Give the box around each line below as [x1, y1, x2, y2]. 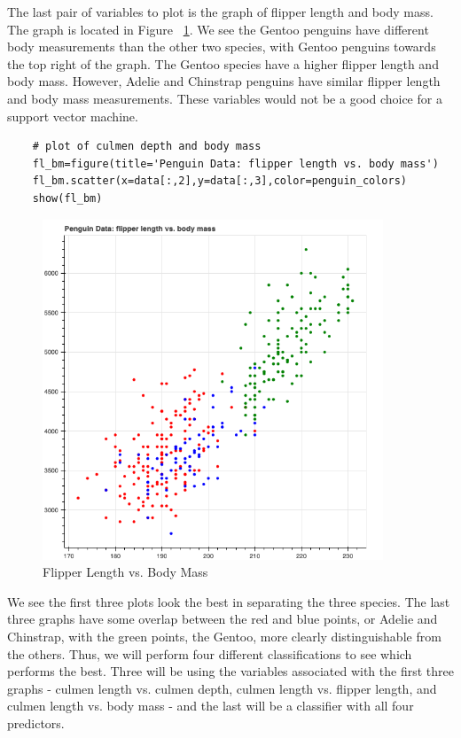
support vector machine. [7, 106, 138, 125]
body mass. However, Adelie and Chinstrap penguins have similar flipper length [7, 72, 441, 90]
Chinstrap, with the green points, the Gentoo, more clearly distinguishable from [7, 626, 441, 645]
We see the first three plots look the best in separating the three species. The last [7, 592, 450, 610]
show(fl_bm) [32, 191, 103, 205]
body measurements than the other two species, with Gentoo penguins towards [7, 37, 436, 56]
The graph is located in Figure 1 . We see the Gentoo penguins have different [7, 19, 429, 38]
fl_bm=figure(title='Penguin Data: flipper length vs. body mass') [32, 157, 439, 170]
